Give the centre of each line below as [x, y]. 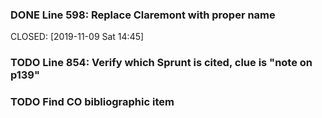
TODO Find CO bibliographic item [92, 102]
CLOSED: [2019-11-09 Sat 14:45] [77, 37]
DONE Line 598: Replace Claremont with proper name [143, 15]
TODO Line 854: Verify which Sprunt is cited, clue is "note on [161, 63]
